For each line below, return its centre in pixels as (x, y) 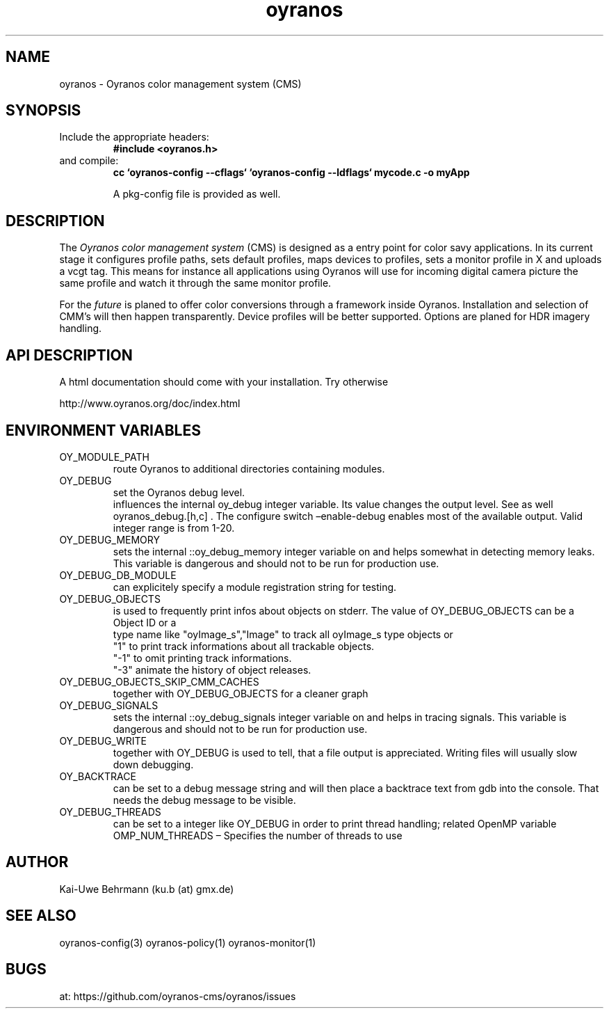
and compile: (89, 161)
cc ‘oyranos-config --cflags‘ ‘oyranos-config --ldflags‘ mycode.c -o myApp (291, 173)
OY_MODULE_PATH (104, 457)
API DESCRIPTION (69, 355)
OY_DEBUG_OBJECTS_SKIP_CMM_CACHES (159, 681)
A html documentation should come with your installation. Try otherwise (224, 382)
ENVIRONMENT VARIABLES (103, 430)
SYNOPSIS (43, 111)
